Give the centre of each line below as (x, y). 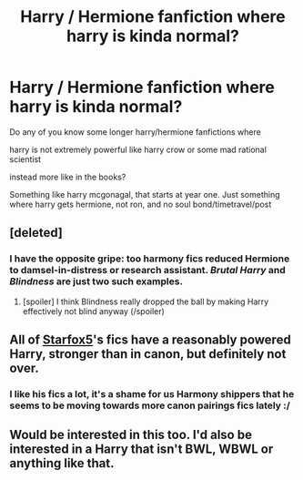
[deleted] (36, 233)
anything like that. (62, 463)
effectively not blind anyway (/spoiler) (94, 311)
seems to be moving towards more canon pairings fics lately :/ (150, 405)
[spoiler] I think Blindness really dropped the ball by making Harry (146, 301)
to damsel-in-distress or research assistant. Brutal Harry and (148, 271)
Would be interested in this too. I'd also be (131, 435)
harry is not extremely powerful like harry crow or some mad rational (138, 149)
